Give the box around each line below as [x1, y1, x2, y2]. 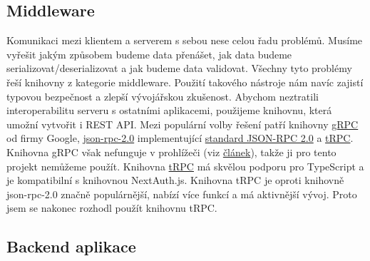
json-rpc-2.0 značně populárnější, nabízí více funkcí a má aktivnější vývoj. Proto [6, 186, 357, 201]
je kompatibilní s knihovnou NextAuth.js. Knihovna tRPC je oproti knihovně [6, 173, 344, 188]
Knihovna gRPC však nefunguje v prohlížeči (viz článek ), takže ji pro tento [6, 144, 336, 159]
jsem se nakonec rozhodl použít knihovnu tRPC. [6, 200, 217, 215]
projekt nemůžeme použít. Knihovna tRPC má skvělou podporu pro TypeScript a [6, 158, 364, 173]
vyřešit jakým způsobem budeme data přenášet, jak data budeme [6, 46, 292, 61]
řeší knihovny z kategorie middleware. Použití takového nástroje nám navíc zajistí [6, 74, 364, 89]
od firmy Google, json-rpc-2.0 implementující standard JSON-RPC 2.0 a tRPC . [6, 130, 354, 145]
